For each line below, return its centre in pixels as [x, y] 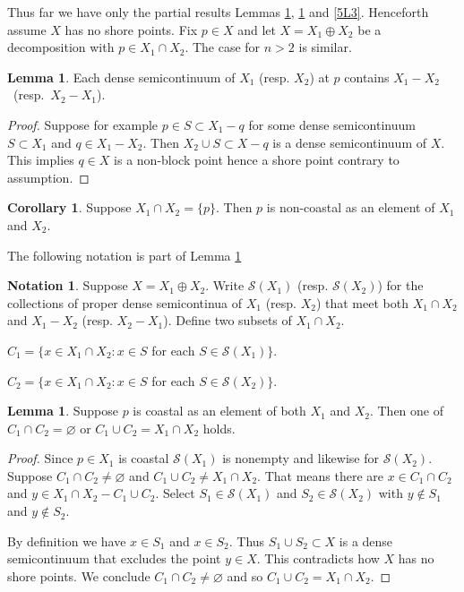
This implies [41, 160]
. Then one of [407, 411]
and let [257, 29]
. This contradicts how [318, 558]
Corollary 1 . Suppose [69, 207]
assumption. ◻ [48, 177]
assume [27, 29]
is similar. [325, 47]
